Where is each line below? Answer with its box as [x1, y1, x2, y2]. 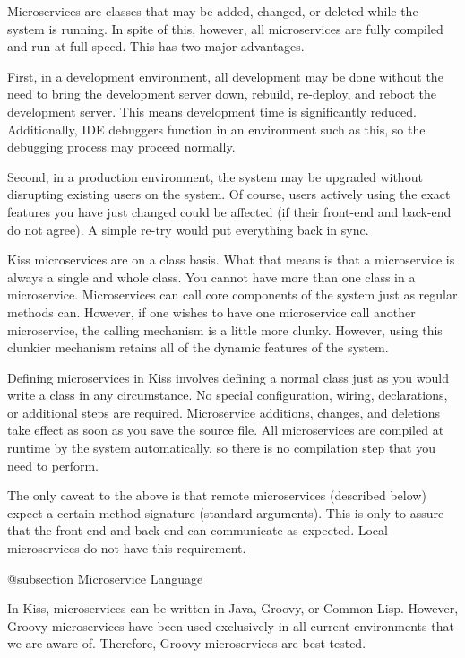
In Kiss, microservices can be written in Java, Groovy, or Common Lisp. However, [7, 599, 459, 618]
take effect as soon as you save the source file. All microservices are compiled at [7, 420, 444, 439]
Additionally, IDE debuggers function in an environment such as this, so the [7, 119, 426, 138]
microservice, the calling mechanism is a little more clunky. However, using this [7, 320, 443, 339]
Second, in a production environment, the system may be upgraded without [7, 167, 423, 186]
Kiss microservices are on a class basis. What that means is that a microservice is [7, 250, 455, 269]
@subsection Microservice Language [7, 568, 203, 587]
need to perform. [7, 455, 99, 474]
